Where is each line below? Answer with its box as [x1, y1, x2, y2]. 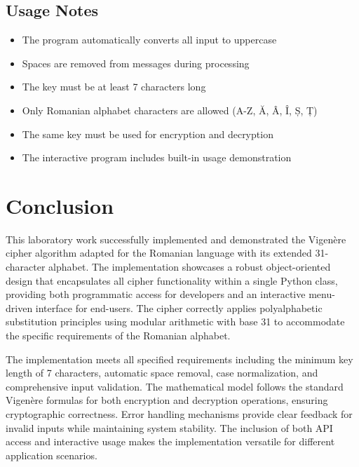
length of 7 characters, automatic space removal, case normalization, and [6, 365, 318, 380]
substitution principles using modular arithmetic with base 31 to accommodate [6, 314, 345, 329]
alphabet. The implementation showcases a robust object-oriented [48, 259, 331, 274]
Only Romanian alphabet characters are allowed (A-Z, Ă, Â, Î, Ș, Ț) [22, 102, 318, 117]
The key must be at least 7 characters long [22, 79, 206, 94]
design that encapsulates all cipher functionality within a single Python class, [6, 273, 338, 287]
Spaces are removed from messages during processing [22, 55, 250, 70]
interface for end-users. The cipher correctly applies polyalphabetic [35, 300, 323, 315]
